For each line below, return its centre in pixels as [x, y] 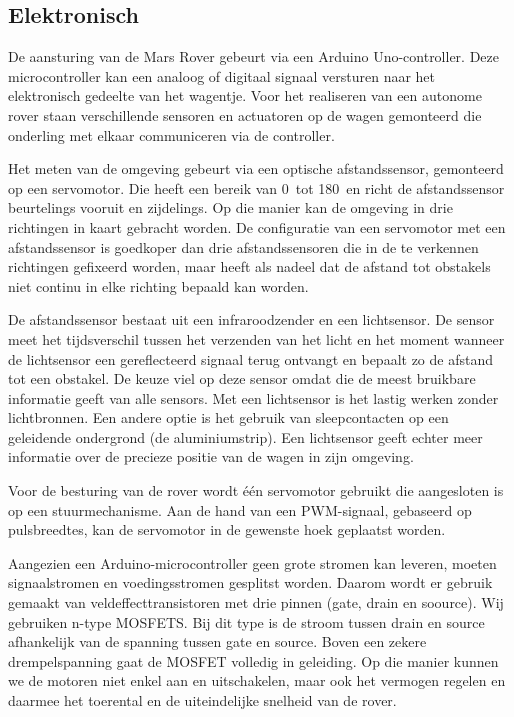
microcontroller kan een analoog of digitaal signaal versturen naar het [222, 75]
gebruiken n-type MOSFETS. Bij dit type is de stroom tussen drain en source [246, 621]
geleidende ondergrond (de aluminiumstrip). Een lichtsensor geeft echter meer [245, 436]
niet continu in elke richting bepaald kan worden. [158, 285]
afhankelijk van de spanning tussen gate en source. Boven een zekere [217, 641]
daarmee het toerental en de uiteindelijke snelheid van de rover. [202, 700]
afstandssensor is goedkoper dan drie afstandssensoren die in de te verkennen [243, 246]
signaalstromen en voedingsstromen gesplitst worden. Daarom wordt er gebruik [250, 582]
